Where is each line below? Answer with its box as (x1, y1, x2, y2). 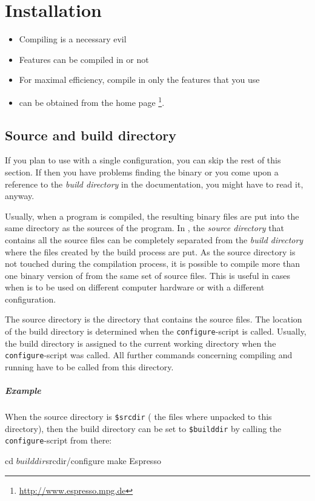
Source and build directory (5, 125, 177, 144)
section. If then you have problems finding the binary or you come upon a (5, 165, 279, 178)
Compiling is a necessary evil (19, 33, 127, 45)
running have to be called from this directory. (5, 360, 174, 373)
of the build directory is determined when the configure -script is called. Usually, (5, 325, 307, 338)
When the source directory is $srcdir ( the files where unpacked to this (5, 410, 272, 423)
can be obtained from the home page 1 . (19, 94, 165, 108)
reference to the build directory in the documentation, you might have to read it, (5, 177, 303, 190)
